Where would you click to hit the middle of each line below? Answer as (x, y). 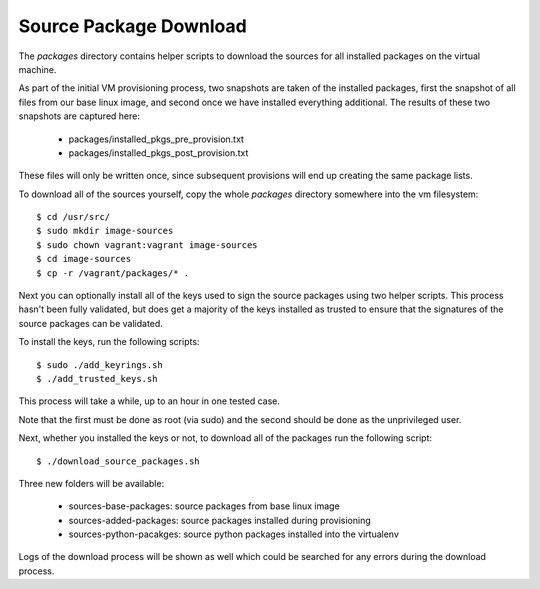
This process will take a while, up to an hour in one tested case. (149, 401)
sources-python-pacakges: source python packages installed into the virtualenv (234, 534)
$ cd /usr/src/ (73, 217)
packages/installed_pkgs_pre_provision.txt (156, 139)
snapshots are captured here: (79, 116)
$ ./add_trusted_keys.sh (97, 378)
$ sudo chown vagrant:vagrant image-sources (147, 244)
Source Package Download (132, 26)
